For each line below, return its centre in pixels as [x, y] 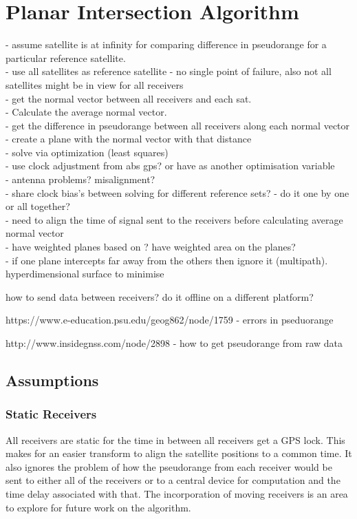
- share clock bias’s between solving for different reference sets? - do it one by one [177, 192]
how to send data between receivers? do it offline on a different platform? [160, 296]
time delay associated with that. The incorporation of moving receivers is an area [177, 493]
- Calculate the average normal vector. [86, 112]
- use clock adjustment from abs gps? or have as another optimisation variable [170, 166]
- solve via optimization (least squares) [87, 152]
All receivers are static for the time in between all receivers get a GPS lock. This [175, 439]
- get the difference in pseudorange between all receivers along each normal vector [178, 125]
